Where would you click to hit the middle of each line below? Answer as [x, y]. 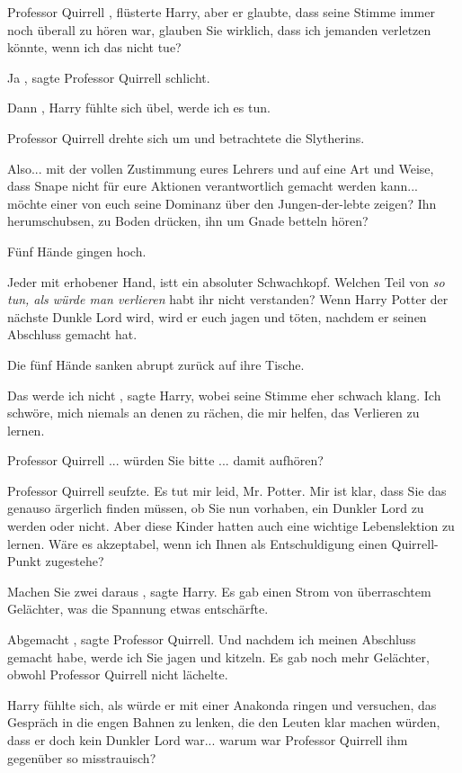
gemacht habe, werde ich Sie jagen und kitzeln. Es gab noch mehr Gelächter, [218, 656]
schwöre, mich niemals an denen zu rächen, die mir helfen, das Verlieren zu [213, 413]
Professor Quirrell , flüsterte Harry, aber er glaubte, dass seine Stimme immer [221, 12]
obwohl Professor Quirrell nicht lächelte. [118, 674]
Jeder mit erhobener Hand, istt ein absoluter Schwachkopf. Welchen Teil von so [226, 281]
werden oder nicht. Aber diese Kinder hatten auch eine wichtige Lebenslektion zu [231, 526]
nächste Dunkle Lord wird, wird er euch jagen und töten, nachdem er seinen [217, 316]
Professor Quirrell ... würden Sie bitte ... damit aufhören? [165, 460]
